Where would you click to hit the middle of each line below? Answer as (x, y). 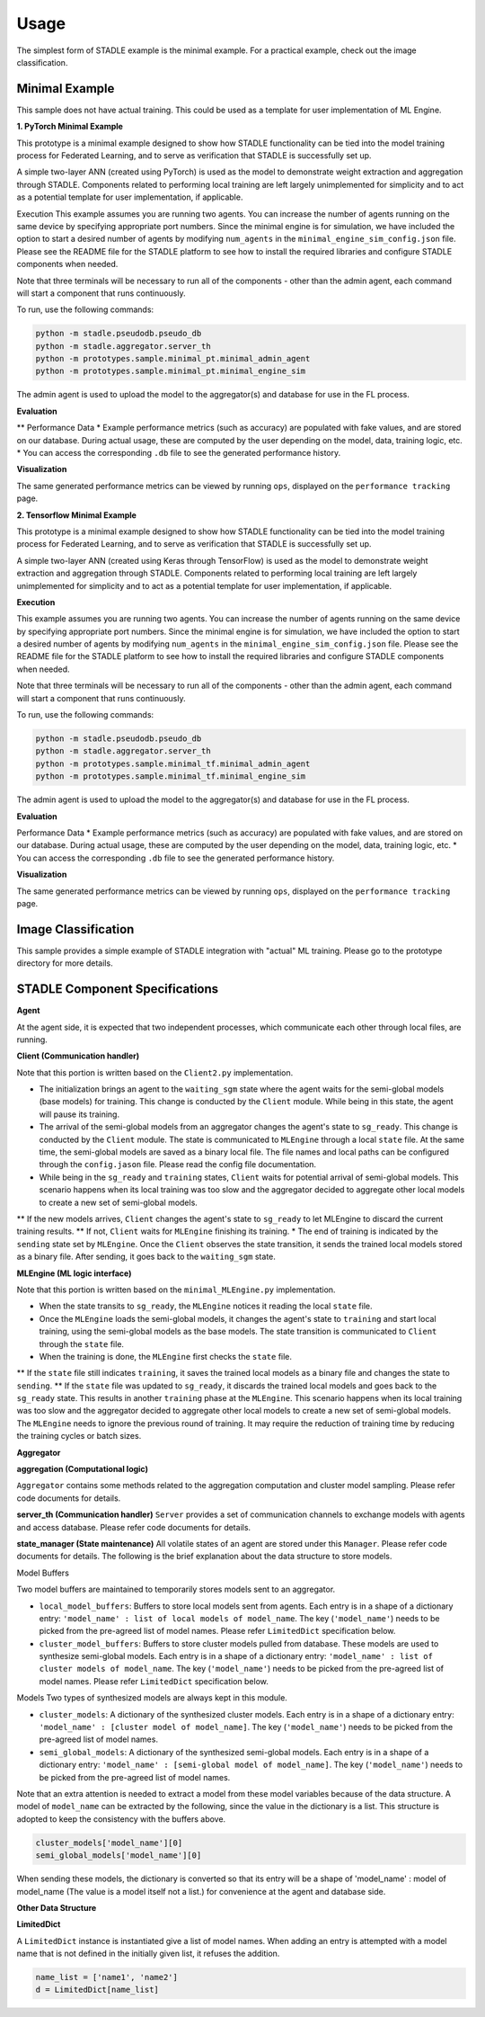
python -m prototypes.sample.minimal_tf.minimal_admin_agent (173, 763)
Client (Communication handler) (78, 1056)
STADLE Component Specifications (118, 989)
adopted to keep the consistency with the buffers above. (121, 1819)
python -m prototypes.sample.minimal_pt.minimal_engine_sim (171, 371)
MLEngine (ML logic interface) (74, 1273)
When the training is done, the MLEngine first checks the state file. (165, 1356)
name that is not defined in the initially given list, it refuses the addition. (148, 1954)
